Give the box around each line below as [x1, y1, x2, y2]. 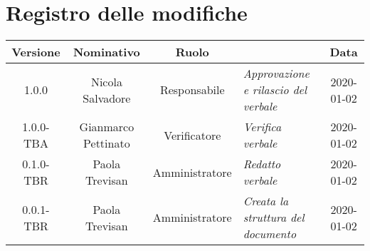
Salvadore [83, 89, 131, 106]
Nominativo [73, 43, 140, 61]
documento [243, 225, 297, 242]
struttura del [243, 209, 305, 226]
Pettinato [83, 135, 130, 152]
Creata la [243, 193, 289, 210]
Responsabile [159, 81, 225, 98]
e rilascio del [243, 81, 307, 98]
